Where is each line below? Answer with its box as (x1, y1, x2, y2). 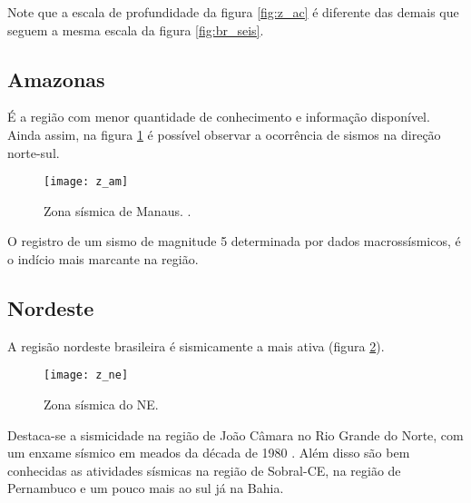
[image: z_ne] (44, 369, 129, 382)
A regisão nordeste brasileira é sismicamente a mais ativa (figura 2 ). (7, 336, 385, 355)
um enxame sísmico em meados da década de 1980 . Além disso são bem (7, 443, 410, 462)
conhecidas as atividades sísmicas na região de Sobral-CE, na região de (7, 460, 401, 479)
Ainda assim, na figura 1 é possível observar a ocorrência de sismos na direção (7, 124, 441, 143)
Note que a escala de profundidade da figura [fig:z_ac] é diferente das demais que (7, 3, 459, 21)
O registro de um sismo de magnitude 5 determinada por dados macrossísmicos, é (7, 232, 461, 251)
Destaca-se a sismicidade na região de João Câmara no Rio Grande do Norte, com (7, 425, 464, 444)
